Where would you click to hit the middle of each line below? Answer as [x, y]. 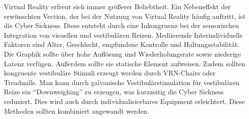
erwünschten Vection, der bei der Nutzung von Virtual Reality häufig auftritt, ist [125, 16]
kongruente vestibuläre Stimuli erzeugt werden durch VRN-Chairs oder [110, 73]
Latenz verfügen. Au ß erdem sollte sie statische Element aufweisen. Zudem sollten [124, 63]
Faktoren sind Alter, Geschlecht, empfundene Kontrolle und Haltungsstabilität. [122, 44]
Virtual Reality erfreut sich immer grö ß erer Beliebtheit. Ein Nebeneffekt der [117, 6]
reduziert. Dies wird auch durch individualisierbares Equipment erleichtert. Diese [124, 101]
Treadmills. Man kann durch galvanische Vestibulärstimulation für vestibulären [122, 82]
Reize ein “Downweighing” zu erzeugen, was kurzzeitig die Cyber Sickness [114, 92]
